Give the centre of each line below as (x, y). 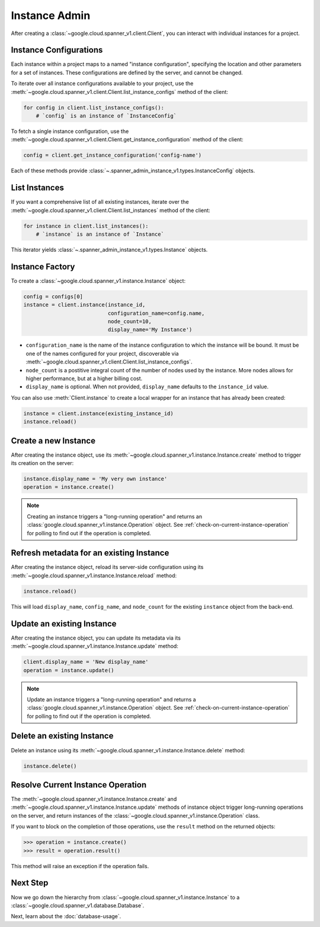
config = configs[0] (53, 296)
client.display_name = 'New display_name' (86, 662)
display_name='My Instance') (150, 330)
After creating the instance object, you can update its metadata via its (96, 638)
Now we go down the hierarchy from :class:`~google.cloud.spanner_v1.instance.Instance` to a (125, 897)
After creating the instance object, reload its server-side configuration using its (107, 567)
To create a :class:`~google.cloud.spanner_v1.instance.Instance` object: (98, 281)
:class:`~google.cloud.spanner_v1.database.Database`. (78, 905)
